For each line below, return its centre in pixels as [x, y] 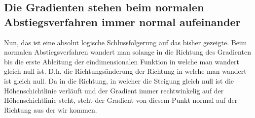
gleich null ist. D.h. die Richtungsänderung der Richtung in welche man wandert [125, 71]
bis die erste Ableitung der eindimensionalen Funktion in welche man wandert [122, 61]
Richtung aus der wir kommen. [51, 109]
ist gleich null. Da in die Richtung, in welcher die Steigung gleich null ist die [119, 80]
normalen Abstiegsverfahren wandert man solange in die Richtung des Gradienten [127, 52]
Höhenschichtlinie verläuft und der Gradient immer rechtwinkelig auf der [114, 90]
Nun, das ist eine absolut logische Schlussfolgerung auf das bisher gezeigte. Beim [126, 42]
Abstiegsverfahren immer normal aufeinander [122, 21]
